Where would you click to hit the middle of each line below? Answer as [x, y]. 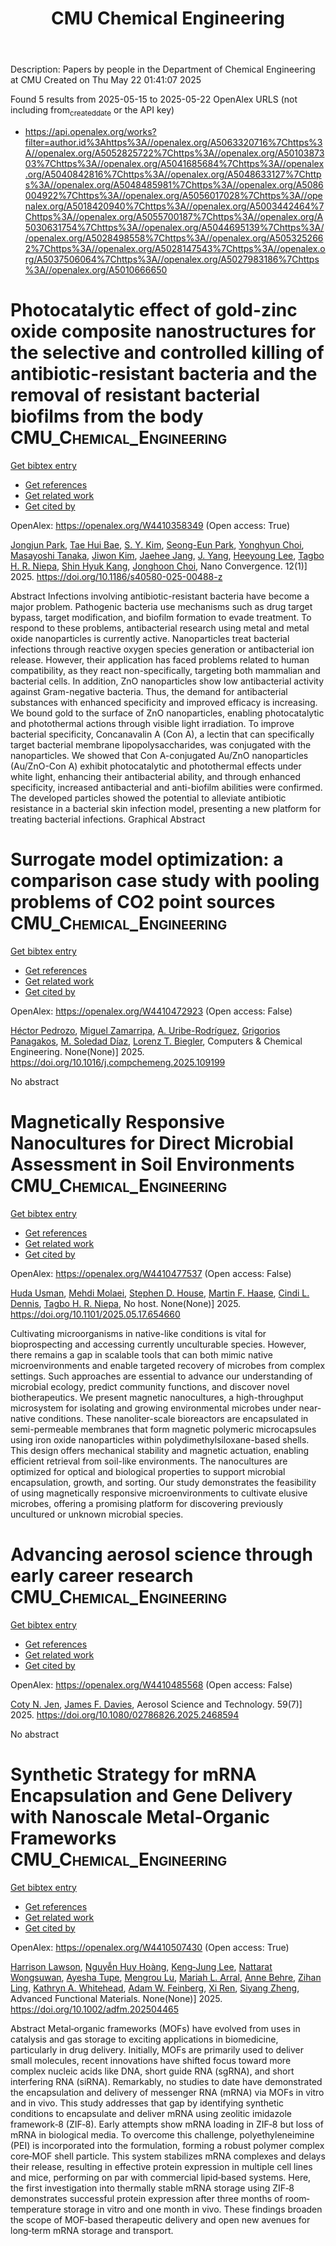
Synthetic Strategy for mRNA [133, 1774]
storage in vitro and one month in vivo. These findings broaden [193, 2209]
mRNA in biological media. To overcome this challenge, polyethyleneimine [162, 2134]
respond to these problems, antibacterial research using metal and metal [160, 628]
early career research [102, 1575]
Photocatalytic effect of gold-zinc [154, 310]
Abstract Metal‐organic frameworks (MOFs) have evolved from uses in [155, 2028]
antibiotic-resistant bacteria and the [164, 374]
